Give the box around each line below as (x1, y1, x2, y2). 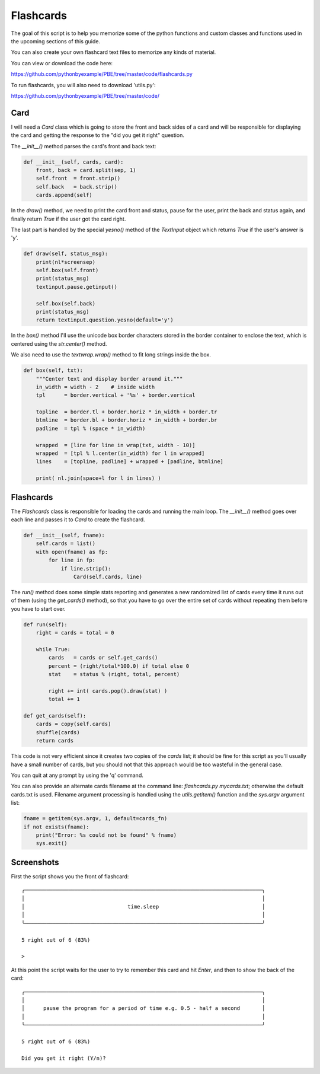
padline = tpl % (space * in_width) (36, 425, 146, 432)
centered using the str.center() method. (11, 340, 107, 347)
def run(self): (23, 621, 68, 628)
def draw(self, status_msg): (23, 250, 108, 257)
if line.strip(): (60, 565, 111, 572)
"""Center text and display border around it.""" (36, 375, 183, 382)
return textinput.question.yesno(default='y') (36, 317, 174, 323)
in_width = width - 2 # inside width (36, 383, 155, 390)
